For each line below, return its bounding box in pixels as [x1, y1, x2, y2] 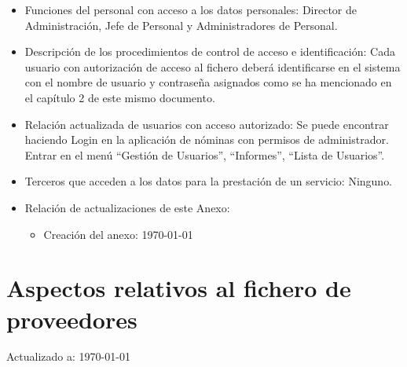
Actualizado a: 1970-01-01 [6, 348, 130, 365]
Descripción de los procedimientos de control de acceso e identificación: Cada [24, 43, 395, 60]
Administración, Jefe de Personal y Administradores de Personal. [24, 17, 338, 33]
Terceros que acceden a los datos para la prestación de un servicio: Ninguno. [24, 173, 393, 189]
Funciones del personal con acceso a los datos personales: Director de [24, 2, 357, 17]
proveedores [6, 303, 137, 335]
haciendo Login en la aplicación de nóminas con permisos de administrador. [24, 131, 389, 148]
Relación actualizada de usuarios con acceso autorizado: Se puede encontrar [24, 116, 389, 132]
